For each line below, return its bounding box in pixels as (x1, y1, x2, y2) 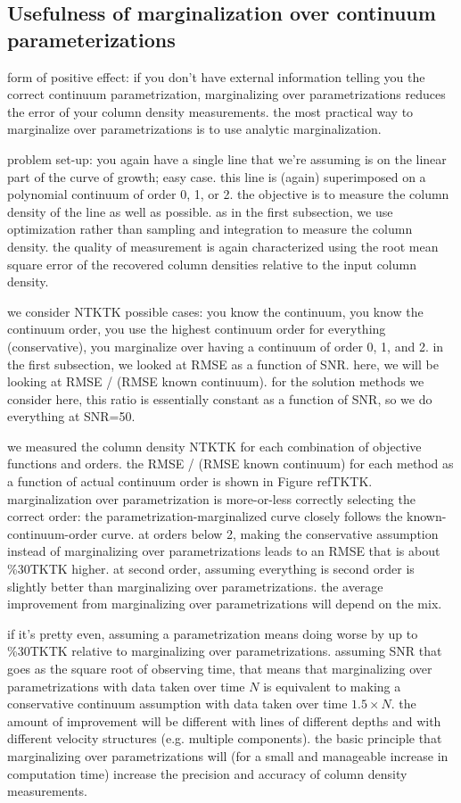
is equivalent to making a (263, 676, 401, 695)
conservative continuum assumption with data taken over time (7, 694, 348, 713)
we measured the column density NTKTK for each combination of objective (7, 436, 422, 455)
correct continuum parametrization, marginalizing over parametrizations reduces (7, 85, 446, 103)
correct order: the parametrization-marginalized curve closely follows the (7, 507, 403, 526)
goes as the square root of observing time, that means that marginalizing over (7, 659, 432, 677)
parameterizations (7, 25, 176, 53)
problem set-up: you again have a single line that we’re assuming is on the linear (7, 149, 447, 168)
